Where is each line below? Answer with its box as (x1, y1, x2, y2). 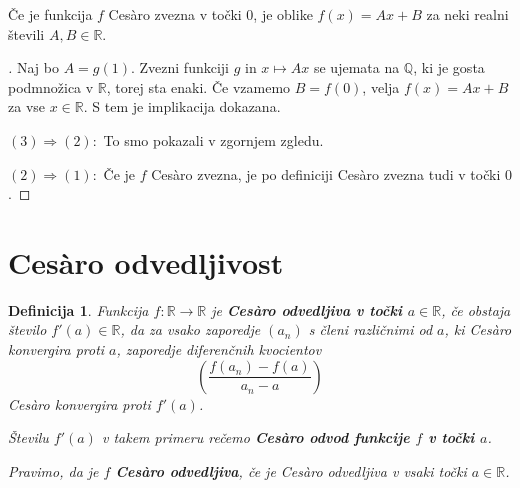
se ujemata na (313, 57, 400, 78)
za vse (8, 96, 46, 117)
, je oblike (253, 4, 313, 24)
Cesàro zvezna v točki (108, 4, 242, 24)
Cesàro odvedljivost (8, 241, 284, 282)
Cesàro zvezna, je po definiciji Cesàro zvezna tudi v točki (151, 163, 501, 184)
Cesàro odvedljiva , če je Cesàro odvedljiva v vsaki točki (115, 460, 467, 481)
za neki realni (426, 4, 509, 24)
